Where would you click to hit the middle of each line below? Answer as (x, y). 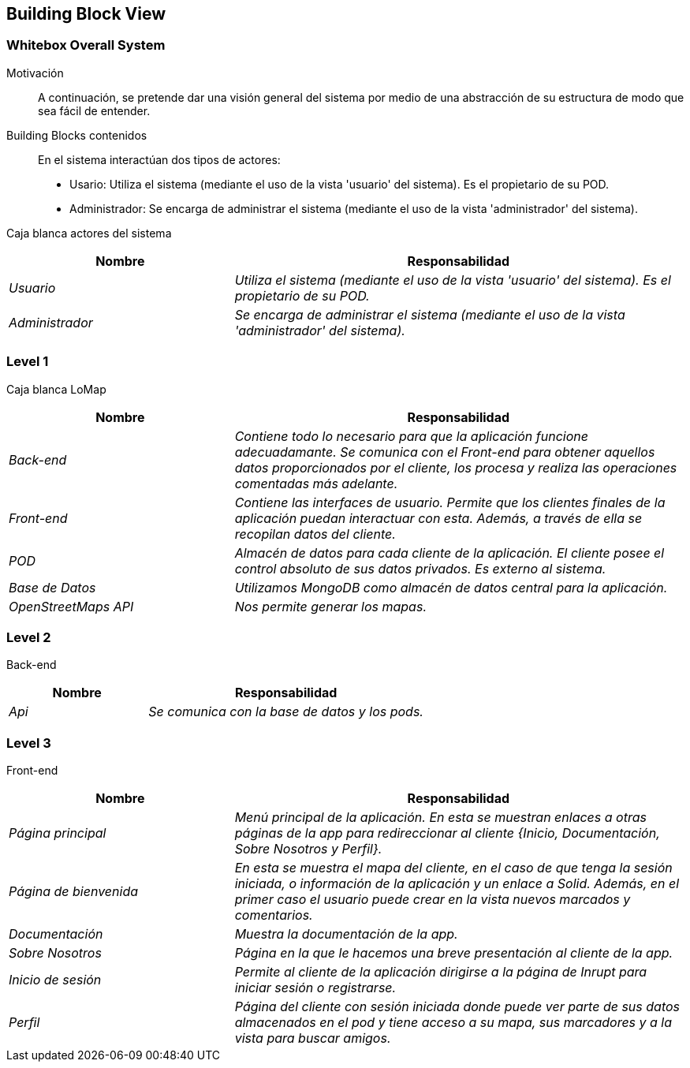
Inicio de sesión (55, 980)
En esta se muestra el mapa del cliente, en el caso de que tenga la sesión (453, 868)
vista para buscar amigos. (313, 1038)
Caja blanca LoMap (56, 389)
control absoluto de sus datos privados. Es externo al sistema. (420, 568)
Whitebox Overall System (86, 45)
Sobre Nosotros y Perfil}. (308, 849)
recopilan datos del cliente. (315, 534)
